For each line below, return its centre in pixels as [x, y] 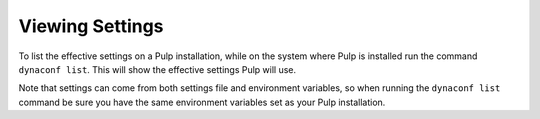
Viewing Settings [91, 26]
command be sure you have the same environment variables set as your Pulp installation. [202, 102]
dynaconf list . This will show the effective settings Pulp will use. [157, 69]
